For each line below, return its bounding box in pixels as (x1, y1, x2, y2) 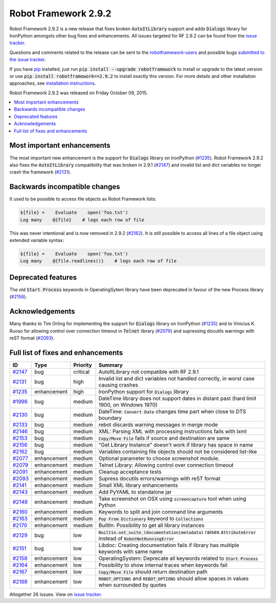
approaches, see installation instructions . (9, 80, 96, 87)
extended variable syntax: (9, 237, 64, 243)
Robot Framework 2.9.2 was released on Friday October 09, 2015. (9, 90, 148, 96)
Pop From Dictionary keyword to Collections (98, 515, 203, 522)
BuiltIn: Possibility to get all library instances (98, 521, 204, 529)
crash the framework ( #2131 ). (9, 169, 72, 175)
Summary (98, 361, 123, 369)
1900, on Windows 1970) (98, 401, 158, 408)
